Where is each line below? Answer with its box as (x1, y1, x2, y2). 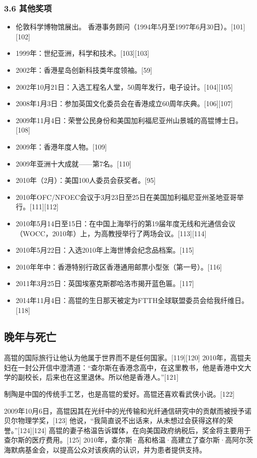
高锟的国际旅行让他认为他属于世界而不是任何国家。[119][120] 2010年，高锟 (4, 352, 245, 363)
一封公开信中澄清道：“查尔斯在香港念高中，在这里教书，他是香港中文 (17, 362, 245, 372)
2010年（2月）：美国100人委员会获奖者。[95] (15, 175, 156, 185)
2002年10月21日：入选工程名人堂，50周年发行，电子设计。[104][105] (15, 81, 233, 92)
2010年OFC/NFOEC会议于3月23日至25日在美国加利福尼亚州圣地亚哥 (15, 191, 237, 202)
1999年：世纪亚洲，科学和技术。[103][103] (15, 48, 149, 58)
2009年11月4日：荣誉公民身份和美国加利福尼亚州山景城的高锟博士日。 (15, 115, 243, 125)
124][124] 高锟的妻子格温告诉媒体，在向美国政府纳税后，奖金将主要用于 (19, 425, 251, 435)
